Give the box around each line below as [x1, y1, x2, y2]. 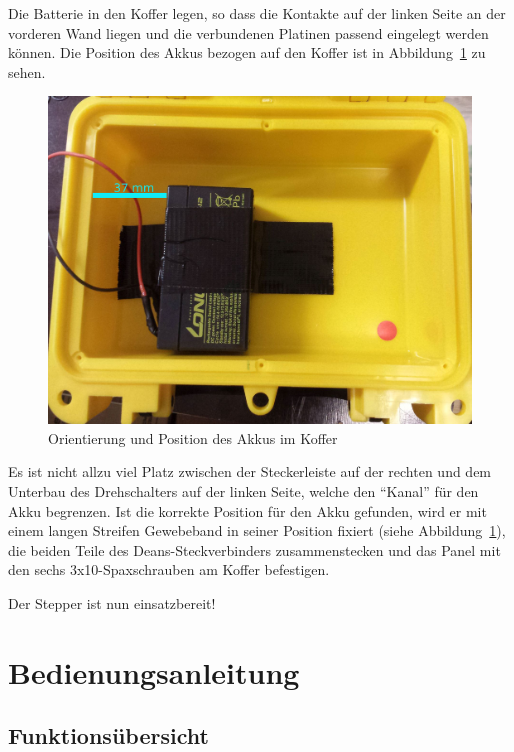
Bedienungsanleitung [8, 651, 300, 692]
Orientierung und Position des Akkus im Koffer [48, 427, 338, 448]
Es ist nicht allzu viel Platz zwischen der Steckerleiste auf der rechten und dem [8, 461, 492, 482]
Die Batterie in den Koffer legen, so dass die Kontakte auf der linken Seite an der [8, 3, 506, 23]
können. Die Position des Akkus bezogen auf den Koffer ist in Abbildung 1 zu [8, 42, 486, 63]
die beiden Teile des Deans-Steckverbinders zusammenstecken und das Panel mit [8, 539, 501, 560]
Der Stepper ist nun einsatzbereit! [8, 592, 216, 613]
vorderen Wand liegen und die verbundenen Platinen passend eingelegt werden [8, 22, 489, 43]
